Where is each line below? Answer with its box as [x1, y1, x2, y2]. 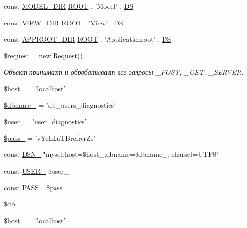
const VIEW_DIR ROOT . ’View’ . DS [4, 17, 123, 27]
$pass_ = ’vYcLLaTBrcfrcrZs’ [4, 132, 96, 143]
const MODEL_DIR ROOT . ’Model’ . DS [4, 1, 134, 11]
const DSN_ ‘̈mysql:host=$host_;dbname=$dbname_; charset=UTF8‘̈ [4, 149, 219, 159]
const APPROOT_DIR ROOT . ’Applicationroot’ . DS [4, 34, 171, 44]
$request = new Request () [4, 50, 82, 60]
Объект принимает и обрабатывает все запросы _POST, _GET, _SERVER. [4, 67, 244, 77]
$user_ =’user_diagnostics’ [4, 116, 87, 127]
